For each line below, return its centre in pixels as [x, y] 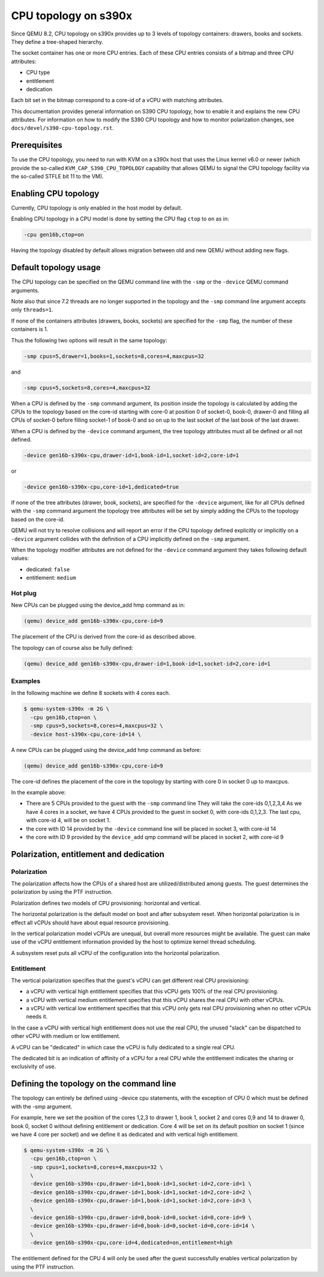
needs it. [37, 1017]
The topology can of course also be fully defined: [72, 648]
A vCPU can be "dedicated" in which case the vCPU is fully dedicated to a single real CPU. [123, 1047]
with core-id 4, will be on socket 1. [68, 820]
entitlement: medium [51, 578]
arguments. [25, 290]
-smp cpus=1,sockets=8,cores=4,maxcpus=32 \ [97, 1167]
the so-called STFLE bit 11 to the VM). [58, 177]
